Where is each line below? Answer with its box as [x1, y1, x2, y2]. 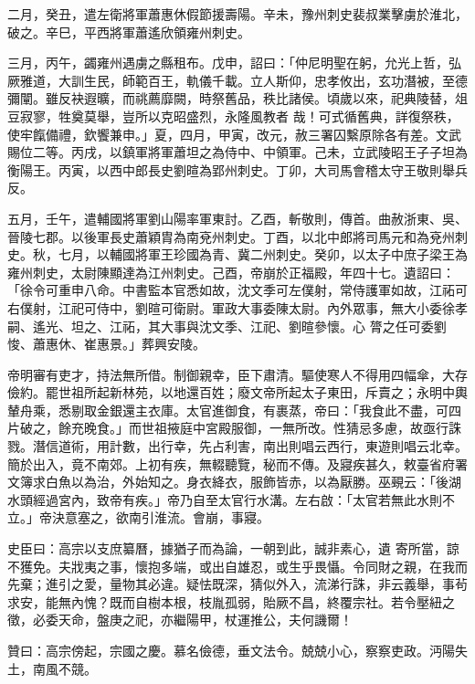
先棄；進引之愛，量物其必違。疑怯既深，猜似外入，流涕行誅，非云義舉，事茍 [7, 574, 468, 594]
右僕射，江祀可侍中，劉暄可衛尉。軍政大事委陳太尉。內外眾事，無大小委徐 [7, 298, 455, 317]
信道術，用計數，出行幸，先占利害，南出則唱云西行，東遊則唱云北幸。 [45, 437, 468, 456]
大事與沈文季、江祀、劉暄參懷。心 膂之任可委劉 [160, 316, 447, 335]
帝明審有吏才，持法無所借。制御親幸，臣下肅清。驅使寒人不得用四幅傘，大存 [7, 364, 468, 384]
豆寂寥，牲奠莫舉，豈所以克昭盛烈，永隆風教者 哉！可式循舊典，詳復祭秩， [7, 106, 459, 125]
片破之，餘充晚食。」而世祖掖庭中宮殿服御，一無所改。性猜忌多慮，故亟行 [7, 418, 449, 437]
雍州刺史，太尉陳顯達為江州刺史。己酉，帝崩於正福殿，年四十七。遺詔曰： [7, 262, 455, 281]
